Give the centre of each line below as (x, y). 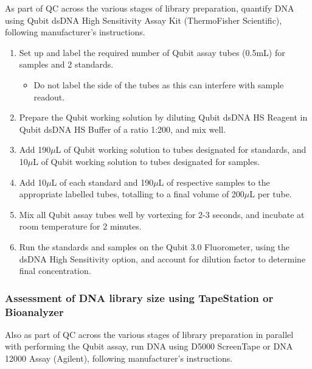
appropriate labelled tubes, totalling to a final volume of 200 (132, 194)
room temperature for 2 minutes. (80, 226)
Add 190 (35, 149)
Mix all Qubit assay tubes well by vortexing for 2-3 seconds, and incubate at (162, 214)
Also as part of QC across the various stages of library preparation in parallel (149, 334)
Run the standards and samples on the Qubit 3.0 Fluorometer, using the (154, 246)
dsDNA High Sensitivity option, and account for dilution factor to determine (162, 258)
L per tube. (271, 194)
